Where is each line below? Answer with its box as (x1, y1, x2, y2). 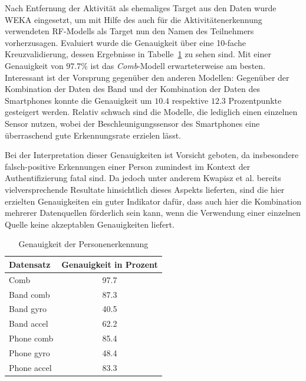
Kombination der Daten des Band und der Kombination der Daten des (5, 83, 260, 95)
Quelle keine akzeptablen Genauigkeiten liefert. (5, 218, 175, 230)
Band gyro (9, 303, 47, 315)
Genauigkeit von (5, 59, 64, 71)
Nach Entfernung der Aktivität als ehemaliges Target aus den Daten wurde (5, 2, 277, 14)
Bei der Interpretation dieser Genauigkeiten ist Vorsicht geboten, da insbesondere (5, 149, 299, 161)
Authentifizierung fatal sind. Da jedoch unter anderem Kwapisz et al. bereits (5, 172, 281, 184)
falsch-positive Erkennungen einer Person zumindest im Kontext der (5, 160, 251, 172)
